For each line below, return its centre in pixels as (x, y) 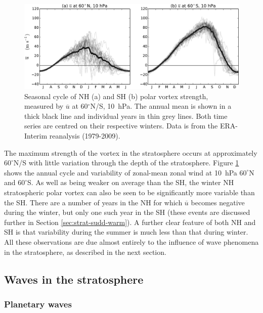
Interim (36, 136)
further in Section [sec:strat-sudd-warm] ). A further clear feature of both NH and (130, 222)
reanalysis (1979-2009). (85, 136)
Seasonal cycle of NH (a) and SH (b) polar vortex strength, (116, 96)
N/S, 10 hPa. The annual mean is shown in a (161, 106)
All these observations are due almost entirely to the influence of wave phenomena (131, 242)
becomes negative (218, 202)
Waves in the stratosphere (74, 279)
